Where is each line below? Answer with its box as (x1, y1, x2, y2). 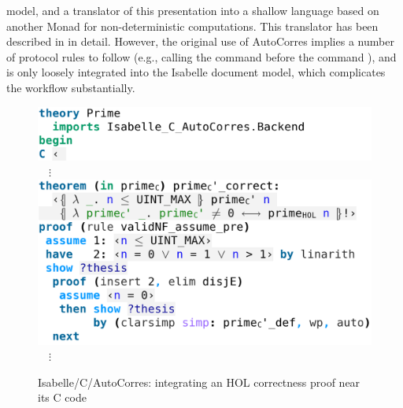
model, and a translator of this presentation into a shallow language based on (6, 2, 379, 18)
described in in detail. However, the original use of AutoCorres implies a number (6, 33, 394, 50)
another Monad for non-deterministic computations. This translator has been (6, 17, 379, 34)
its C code (38, 389, 87, 406)
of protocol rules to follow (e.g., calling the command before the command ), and (6, 48, 397, 65)
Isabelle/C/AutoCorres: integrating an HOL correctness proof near (38, 373, 360, 390)
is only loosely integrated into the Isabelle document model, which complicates (6, 64, 386, 80)
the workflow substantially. (6, 79, 135, 95)
